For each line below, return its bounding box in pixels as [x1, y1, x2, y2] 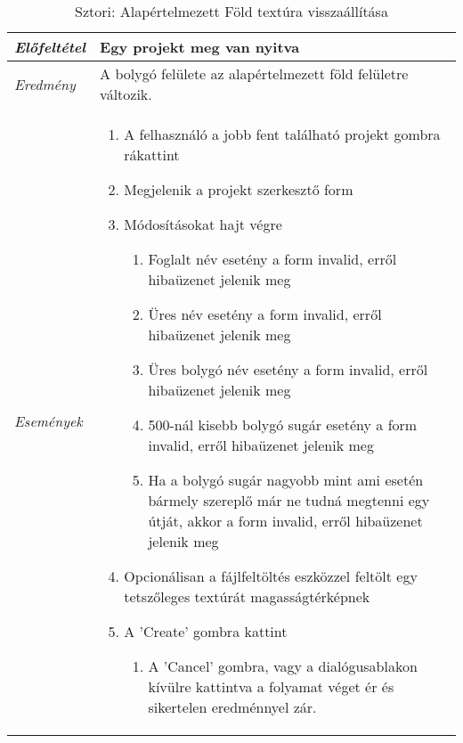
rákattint [124, 144, 180, 165]
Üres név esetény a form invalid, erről [148, 304, 382, 324]
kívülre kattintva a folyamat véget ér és [148, 676, 394, 697]
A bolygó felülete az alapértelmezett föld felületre [100, 63, 409, 84]
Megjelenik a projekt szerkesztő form [124, 179, 353, 200]
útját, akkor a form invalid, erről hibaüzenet [148, 510, 423, 531]
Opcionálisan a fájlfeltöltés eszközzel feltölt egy [124, 566, 418, 586]
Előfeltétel [14, 37, 86, 57]
